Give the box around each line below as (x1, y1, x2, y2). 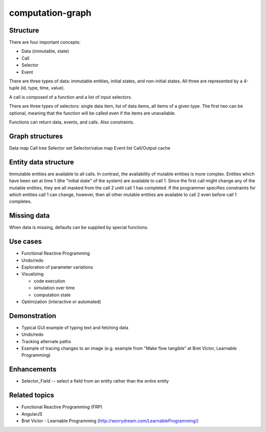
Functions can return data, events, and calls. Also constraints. (9, 119, 134, 125)
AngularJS (21, 411, 43, 417)
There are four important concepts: (9, 39, 81, 45)
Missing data (9, 211, 50, 220)
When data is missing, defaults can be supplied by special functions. (9, 225, 149, 231)
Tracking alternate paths (21, 338, 71, 344)
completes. (9, 198, 32, 204)
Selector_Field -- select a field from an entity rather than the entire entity (21, 378, 169, 384)
